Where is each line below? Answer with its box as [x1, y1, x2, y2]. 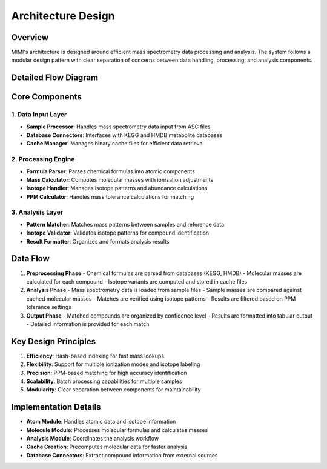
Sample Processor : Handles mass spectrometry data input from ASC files [26, 123, 211, 130]
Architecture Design [11, 9, 115, 22]
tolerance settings [26, 304, 72, 311]
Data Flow [11, 253, 50, 264]
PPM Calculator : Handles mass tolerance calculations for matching [26, 193, 194, 200]
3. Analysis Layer [11, 208, 64, 216]
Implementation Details [11, 402, 101, 412]
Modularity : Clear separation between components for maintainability [26, 386, 201, 393]
